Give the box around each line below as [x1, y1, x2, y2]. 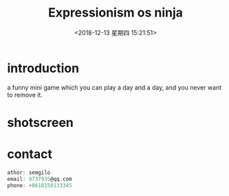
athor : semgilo [7, 169, 51, 176]
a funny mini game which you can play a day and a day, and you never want [7, 83, 222, 91]
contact [7, 146, 53, 162]
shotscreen [7, 115, 74, 130]
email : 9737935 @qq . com [7, 175, 72, 182]
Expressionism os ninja [47, 5, 184, 21]
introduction [7, 60, 80, 76]
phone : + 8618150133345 [7, 182, 72, 189]
